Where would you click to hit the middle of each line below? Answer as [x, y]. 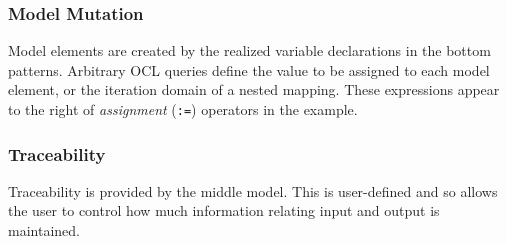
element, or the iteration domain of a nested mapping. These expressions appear [254, 89]
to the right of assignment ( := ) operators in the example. [183, 109]
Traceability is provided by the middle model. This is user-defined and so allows [253, 190]
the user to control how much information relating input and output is [224, 210]
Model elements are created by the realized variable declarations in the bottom [249, 50]
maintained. [44, 230]
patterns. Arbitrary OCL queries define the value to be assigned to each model [249, 69]
